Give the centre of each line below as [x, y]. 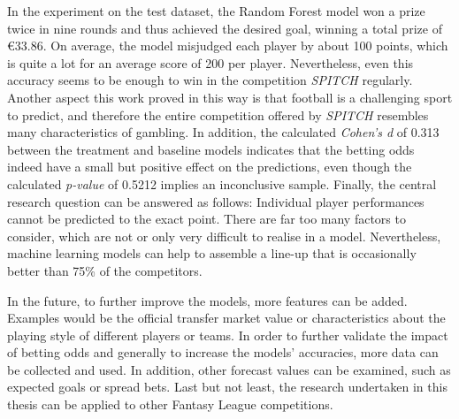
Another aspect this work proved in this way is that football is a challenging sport [230, 97]
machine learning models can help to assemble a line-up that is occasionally [212, 253]
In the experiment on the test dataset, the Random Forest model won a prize [216, 11]
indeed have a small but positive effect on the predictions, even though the [210, 167]
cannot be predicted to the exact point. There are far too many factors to [207, 219]
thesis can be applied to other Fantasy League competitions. [170, 404]
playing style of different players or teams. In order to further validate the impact [228, 335]
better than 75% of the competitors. [105, 270]
